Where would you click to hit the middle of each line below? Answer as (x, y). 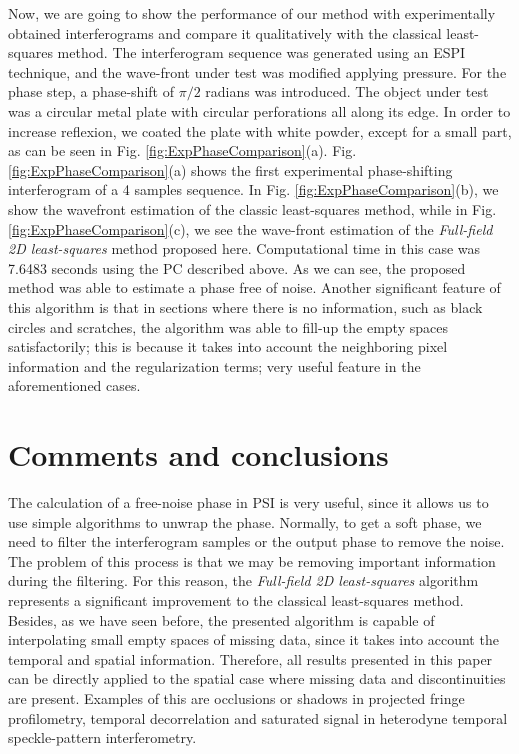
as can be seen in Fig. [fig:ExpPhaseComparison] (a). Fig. (182, 150)
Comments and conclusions (198, 454)
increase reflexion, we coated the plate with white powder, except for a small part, (260, 130)
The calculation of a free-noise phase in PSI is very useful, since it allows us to (248, 502)
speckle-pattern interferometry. (102, 737)
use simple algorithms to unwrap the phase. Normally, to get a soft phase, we (245, 521)
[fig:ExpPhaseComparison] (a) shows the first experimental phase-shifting (230, 169)
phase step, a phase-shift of (91, 91)
